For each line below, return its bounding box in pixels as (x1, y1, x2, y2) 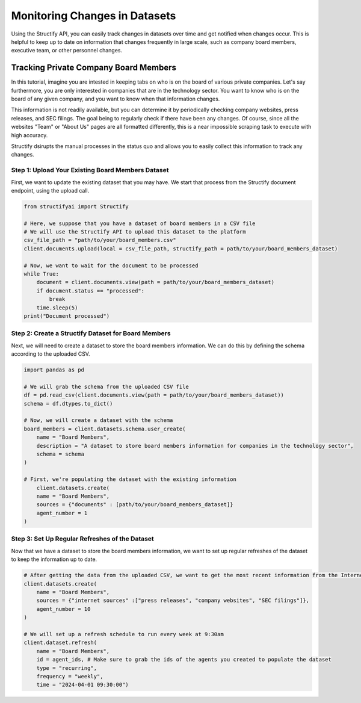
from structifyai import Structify (23, 203, 129, 210)
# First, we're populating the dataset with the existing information (23, 476, 237, 483)
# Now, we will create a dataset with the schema (23, 417, 173, 424)
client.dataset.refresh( (23, 639, 97, 646)
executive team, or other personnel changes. (11, 47, 123, 54)
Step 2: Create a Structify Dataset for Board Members (11, 329, 171, 338)
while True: (23, 271, 60, 277)
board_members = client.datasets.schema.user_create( (23, 425, 186, 432)
